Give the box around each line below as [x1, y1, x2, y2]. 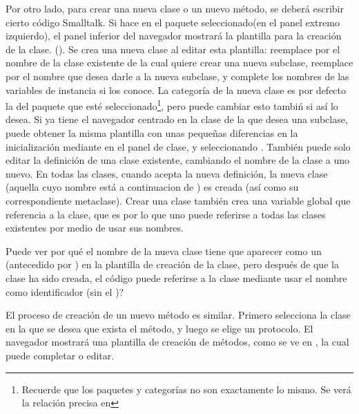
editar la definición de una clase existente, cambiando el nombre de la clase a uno [6, 153, 350, 167]
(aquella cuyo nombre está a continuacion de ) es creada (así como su [6, 180, 299, 194]
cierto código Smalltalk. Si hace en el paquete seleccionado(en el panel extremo [6, 15, 340, 29]
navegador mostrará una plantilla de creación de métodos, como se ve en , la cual [6, 335, 349, 349]
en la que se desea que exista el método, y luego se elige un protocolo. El [6, 321, 313, 335]
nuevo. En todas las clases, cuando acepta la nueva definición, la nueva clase [6, 166, 328, 180]
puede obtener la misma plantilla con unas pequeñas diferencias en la [6, 126, 298, 140]
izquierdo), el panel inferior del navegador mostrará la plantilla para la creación [6, 28, 342, 43]
